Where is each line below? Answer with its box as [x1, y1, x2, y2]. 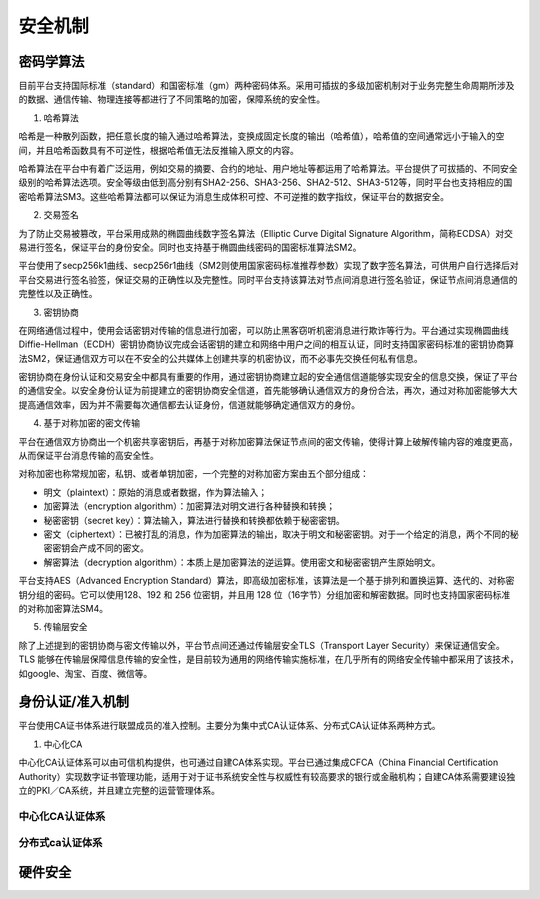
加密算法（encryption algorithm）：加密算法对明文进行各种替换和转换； [43, 500, 336, 512]
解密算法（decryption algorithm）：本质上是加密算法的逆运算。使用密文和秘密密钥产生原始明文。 [43, 556, 441, 568]
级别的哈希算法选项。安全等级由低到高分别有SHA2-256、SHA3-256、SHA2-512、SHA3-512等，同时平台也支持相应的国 [18, 176, 513, 189]
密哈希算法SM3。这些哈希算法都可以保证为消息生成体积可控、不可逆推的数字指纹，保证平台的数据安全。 [18, 190, 450, 202]
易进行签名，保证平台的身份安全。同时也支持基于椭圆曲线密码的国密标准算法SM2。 [18, 241, 362, 253]
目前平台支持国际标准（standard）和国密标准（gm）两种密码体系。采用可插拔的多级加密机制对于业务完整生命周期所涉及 [18, 80, 515, 92]
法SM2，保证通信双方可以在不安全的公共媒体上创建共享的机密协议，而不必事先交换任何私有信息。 [18, 352, 424, 364]
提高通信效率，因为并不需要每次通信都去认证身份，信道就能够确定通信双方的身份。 [18, 398, 360, 410]
